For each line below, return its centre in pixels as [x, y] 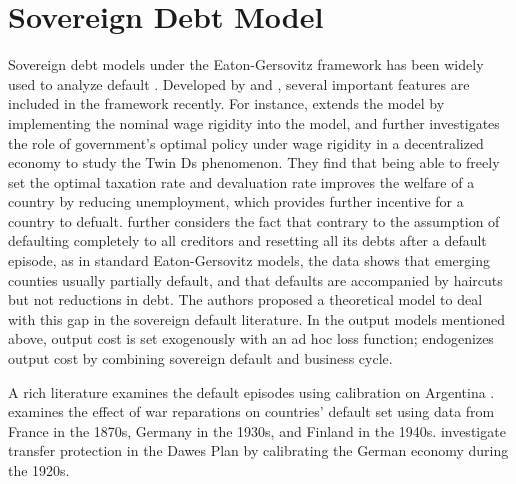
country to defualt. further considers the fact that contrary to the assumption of [254, 220]
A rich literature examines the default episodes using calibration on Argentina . [251, 391]
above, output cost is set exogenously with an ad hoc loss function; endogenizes [251, 338]
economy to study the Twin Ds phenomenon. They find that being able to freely [254, 162]
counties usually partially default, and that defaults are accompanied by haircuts [255, 279]
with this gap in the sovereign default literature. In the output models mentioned [256, 318]
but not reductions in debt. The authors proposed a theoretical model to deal [245, 299]
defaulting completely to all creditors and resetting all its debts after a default [247, 240]
